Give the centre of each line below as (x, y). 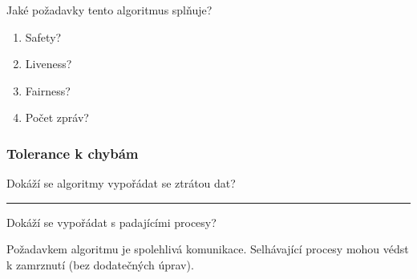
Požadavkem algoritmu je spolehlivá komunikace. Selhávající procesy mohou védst (208, 249)
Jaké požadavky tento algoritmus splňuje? (109, 10)
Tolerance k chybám (73, 153)
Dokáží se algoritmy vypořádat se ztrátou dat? (121, 183)
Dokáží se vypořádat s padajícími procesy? (111, 222)
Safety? (43, 36)
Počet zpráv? (57, 117)
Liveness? (49, 64)
